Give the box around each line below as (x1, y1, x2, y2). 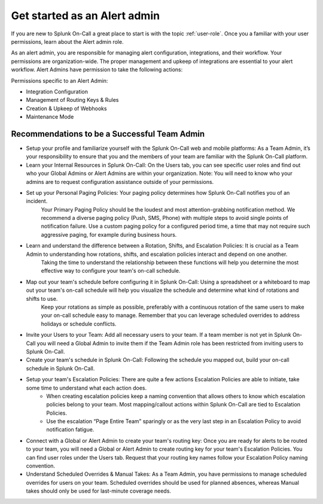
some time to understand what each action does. (26, 384, 147, 391)
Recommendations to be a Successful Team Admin (11, 129, 205, 139)
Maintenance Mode (26, 113, 74, 120)
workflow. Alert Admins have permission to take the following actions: (11, 66, 183, 73)
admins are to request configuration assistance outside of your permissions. (26, 178, 214, 185)
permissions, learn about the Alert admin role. (11, 38, 124, 45)
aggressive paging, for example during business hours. (41, 231, 177, 238)
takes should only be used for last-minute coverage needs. (26, 487, 172, 494)
